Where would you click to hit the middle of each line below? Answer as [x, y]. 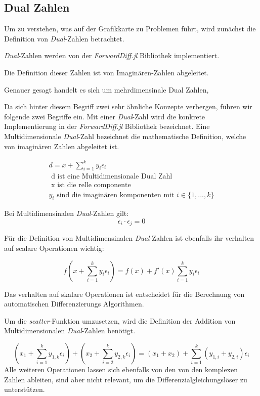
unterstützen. [25, 389]
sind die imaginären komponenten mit [116, 195]
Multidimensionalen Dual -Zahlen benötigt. [70, 331]
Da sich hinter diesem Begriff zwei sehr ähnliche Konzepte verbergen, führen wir [128, 106]
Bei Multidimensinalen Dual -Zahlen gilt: [67, 213]
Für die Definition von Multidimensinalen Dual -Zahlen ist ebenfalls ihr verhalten [129, 238]
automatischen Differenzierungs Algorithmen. [74, 304]
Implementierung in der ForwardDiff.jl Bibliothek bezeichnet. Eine [107, 126]
